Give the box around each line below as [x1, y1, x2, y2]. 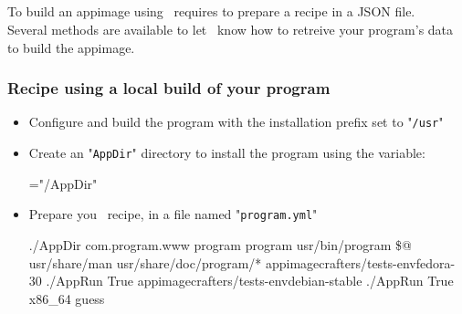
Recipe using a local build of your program [7, 77, 331, 99]
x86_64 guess [28, 288, 105, 308]
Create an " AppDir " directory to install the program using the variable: [28, 143, 425, 162]
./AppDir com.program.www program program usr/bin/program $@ [28, 235, 412, 254]
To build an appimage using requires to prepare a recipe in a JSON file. [7, 2, 415, 21]
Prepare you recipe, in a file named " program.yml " [28, 204, 318, 224]
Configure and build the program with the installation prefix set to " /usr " [28, 112, 444, 131]
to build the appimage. [7, 37, 135, 57]
